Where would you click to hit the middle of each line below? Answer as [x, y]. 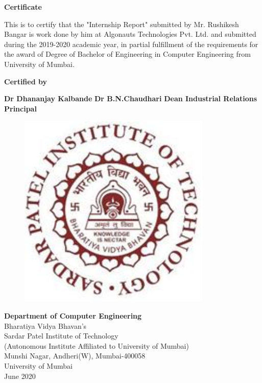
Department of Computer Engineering [73, 315]
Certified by [26, 81]
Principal [20, 108]
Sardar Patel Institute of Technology [61, 336]
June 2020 [20, 376]
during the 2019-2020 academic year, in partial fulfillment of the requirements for [131, 44]
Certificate [23, 7]
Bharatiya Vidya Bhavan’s [45, 325]
